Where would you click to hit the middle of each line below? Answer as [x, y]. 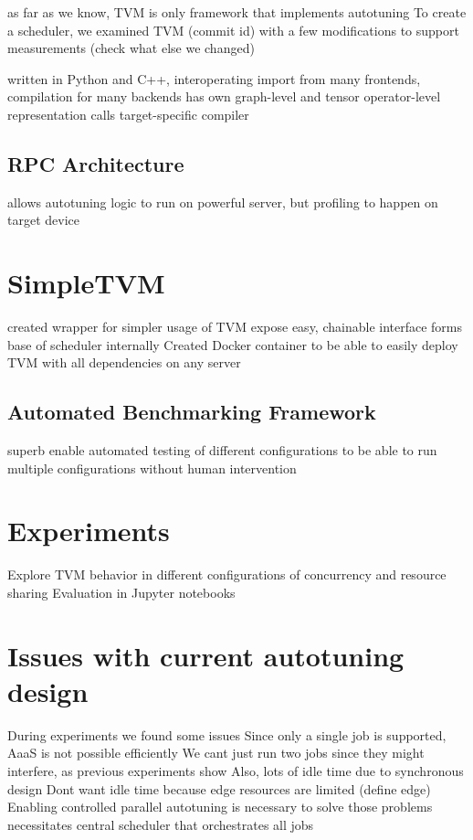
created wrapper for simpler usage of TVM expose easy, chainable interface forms [235, 327]
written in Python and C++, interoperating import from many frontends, [214, 78]
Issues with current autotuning [206, 655]
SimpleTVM [86, 283]
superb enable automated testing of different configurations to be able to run [222, 450]
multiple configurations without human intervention [152, 468]
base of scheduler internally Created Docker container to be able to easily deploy [233, 344]
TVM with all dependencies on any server [124, 362]
